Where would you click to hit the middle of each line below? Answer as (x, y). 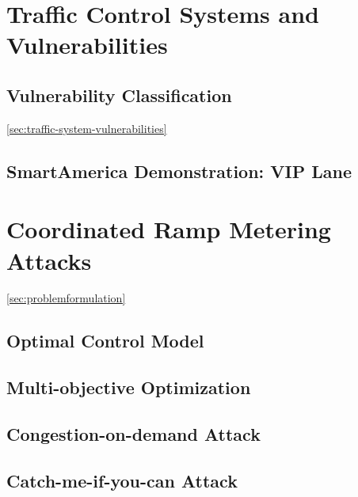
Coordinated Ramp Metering (169, 229)
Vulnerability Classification (119, 95)
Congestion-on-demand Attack (133, 434)
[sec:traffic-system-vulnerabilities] (87, 128)
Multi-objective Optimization (129, 387)
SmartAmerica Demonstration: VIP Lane (179, 171)
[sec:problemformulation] (66, 298)
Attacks (49, 260)
